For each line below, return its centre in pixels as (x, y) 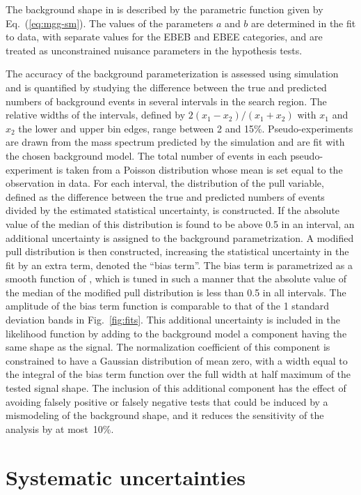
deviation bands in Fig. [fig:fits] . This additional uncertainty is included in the (173, 320)
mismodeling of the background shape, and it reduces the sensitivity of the (165, 415)
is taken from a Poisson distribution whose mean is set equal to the (199, 169)
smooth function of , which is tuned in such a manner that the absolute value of (176, 279)
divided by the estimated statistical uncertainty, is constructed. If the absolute (173, 210)
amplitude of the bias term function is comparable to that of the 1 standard (168, 306)
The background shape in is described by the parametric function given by (165, 9)
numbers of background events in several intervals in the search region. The (166, 101)
